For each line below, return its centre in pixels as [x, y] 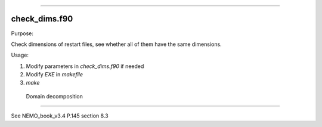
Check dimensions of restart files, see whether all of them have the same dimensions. [116, 44]
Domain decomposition [54, 96]
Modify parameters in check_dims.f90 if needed [85, 66]
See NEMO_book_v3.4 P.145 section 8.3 [60, 116]
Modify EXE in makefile [55, 75]
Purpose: [22, 33]
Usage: [20, 55]
